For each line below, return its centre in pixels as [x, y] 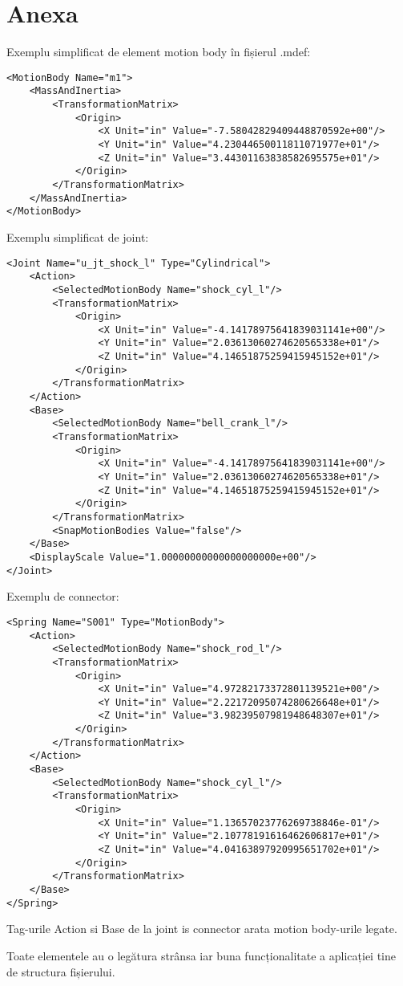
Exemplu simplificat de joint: [78, 236]
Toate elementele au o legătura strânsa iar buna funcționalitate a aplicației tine [201, 955]
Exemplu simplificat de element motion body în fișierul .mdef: [159, 52]
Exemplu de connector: [63, 596]
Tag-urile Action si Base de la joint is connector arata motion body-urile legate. [202, 929]
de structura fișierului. [61, 971]
